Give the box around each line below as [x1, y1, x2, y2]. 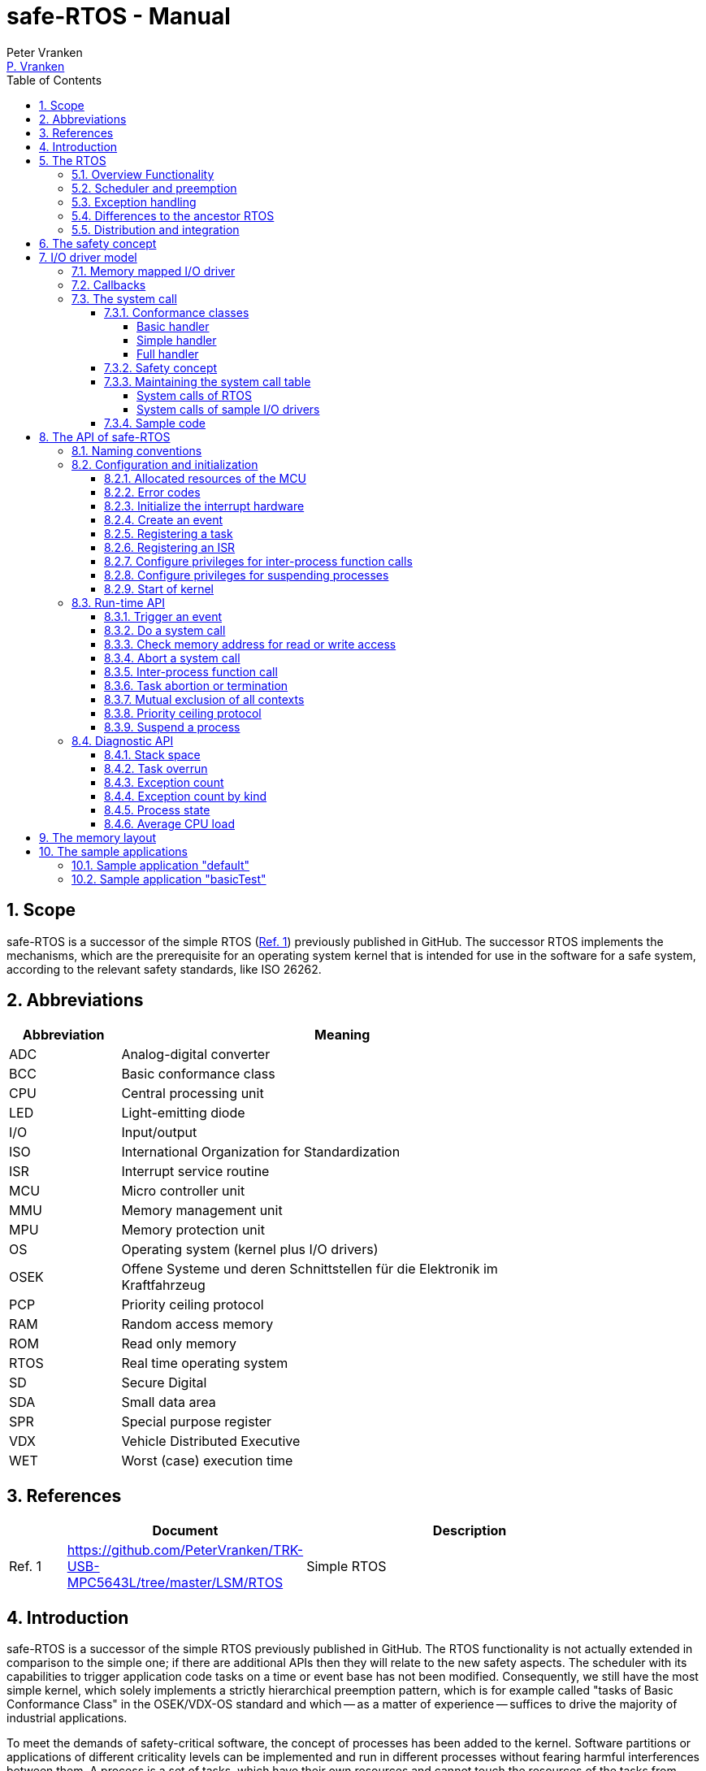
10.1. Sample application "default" [71, 857, 250, 872]
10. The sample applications [39, 844, 188, 858]
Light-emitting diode [121, 1105, 245, 1122]
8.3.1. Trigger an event [104, 609, 222, 623]
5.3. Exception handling [71, 194, 197, 209]
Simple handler [136, 332, 217, 347]
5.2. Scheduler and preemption [71, 180, 237, 195]
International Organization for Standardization [121, 1144, 401, 1161]
